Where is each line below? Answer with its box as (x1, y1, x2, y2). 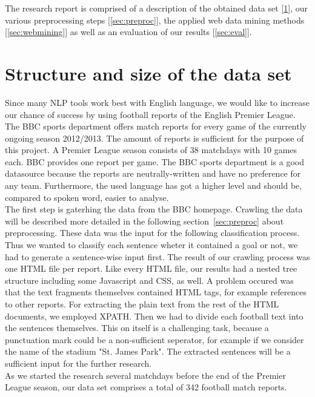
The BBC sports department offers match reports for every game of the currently (5, 120, 307, 133)
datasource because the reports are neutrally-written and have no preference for (5, 167, 301, 180)
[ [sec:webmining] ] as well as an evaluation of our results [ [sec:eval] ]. (5, 25, 252, 38)
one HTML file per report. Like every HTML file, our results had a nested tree (5, 262, 297, 275)
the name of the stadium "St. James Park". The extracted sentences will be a (5, 345, 291, 358)
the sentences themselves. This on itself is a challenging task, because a (5, 321, 269, 334)
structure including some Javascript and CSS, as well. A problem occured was (5, 274, 294, 286)
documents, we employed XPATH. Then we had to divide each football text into (5, 309, 303, 322)
